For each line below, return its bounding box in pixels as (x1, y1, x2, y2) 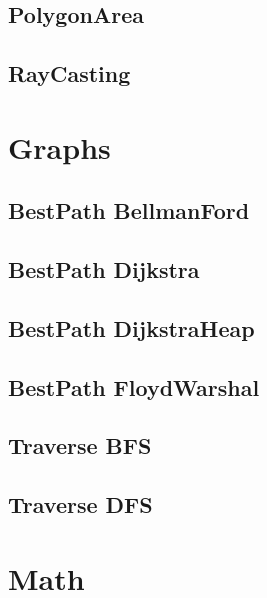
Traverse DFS (8, 489, 153, 520)
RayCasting (8, 58, 131, 89)
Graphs (8, 126, 111, 167)
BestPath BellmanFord (8, 195, 250, 226)
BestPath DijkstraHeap (8, 312, 255, 343)
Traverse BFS (8, 430, 152, 461)
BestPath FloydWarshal (8, 371, 260, 402)
